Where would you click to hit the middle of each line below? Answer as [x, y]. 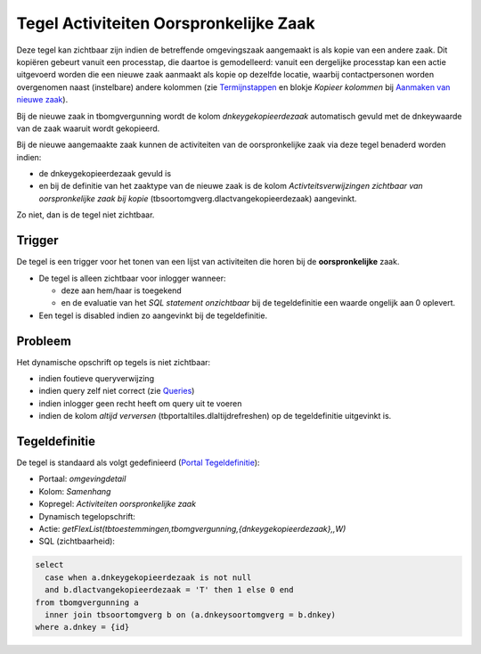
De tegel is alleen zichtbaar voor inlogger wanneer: [132, 278]
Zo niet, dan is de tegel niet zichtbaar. [86, 215]
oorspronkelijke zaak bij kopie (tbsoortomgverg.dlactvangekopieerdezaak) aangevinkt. [198, 198]
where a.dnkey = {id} [82, 627]
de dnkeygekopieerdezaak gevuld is [105, 174]
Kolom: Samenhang [75, 491]
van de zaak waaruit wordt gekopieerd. [88, 128]
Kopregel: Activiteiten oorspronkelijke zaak [117, 504]
